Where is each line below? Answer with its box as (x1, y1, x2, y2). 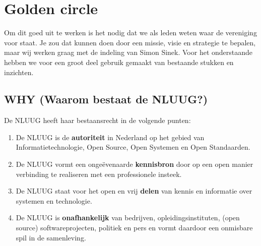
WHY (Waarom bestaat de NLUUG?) (4, 91, 208, 107)
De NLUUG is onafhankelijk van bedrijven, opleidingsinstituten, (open (16, 212, 240, 223)
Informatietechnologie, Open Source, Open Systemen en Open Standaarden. (16, 142, 250, 152)
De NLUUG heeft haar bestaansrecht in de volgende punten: (4, 115, 191, 126)
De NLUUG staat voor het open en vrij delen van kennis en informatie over (16, 186, 252, 196)
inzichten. (4, 67, 34, 77)
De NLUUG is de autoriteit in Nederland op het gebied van (16, 132, 205, 142)
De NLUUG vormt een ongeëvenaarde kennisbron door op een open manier (16, 159, 253, 169)
